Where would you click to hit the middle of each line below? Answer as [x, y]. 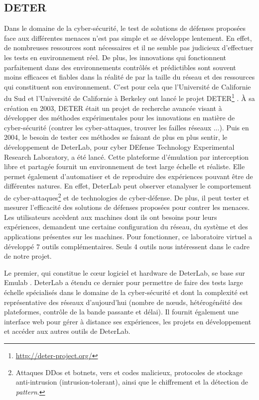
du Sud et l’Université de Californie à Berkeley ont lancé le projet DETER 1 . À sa [129, 98]
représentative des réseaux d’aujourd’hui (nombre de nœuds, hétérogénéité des [123, 302]
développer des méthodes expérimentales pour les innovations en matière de [120, 118]
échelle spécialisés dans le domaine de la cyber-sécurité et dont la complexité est [126, 292]
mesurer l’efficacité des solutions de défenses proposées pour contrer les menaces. [127, 207]
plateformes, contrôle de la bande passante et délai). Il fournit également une [121, 312]
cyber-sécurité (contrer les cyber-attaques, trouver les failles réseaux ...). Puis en [127, 127]
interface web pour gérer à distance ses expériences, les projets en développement [128, 321]
